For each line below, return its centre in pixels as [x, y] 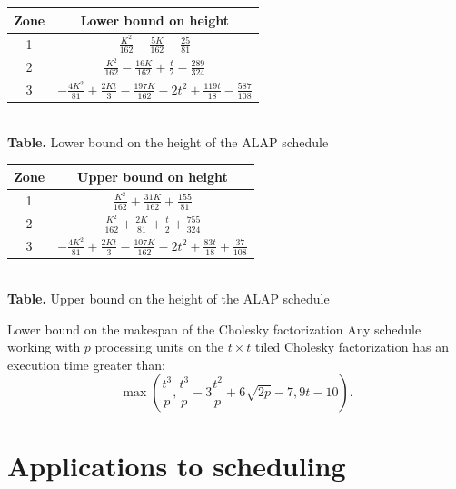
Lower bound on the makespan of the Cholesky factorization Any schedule [214, 329]
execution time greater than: [86, 364]
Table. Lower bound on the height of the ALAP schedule [168, 141]
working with [44, 347]
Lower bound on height [155, 20]
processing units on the [159, 347]
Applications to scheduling [177, 466]
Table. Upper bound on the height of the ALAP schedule [169, 298]
